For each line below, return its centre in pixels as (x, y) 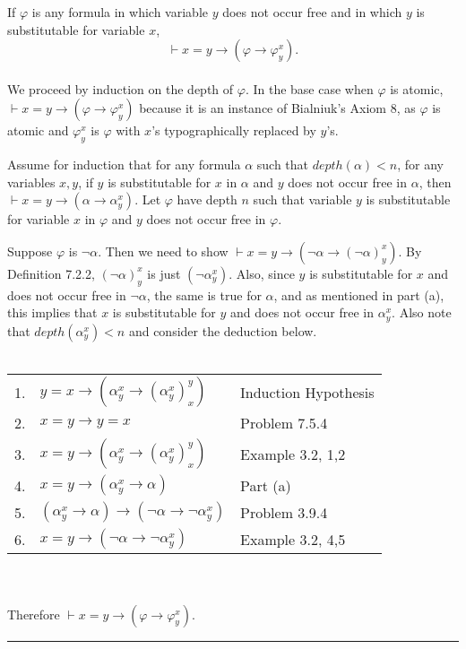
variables (31, 182)
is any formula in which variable (120, 12)
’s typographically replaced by (234, 130)
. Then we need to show (163, 251)
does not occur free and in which (312, 12)
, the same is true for (204, 294)
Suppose (30, 251)
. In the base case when (309, 88)
